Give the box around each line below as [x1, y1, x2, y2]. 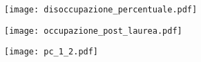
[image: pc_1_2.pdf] [4, 47, 99, 57]
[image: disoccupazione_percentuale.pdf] [4, 5, 198, 14]
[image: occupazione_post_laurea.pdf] [4, 25, 182, 36]
